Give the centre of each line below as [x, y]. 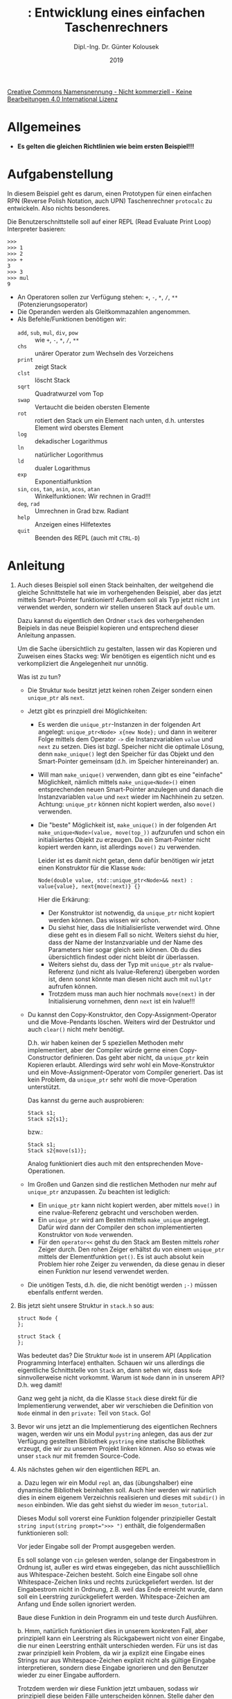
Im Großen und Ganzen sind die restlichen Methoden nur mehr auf [122, 1184]
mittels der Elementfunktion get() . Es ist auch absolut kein [121, 1256]
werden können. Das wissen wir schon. [104, 920]
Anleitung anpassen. [46, 635]
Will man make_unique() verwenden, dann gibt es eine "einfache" [130, 775]
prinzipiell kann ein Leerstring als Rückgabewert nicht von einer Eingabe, [121, 1638]
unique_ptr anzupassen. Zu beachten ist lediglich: [99, 1191]
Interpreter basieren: [36, 229]
